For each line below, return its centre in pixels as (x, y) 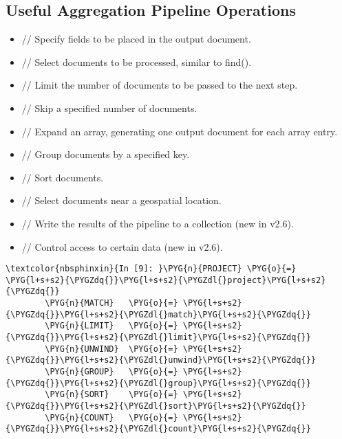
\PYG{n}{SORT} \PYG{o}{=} (111, 395)
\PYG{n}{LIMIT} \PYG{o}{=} (111, 326)
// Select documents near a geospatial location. (121, 200)
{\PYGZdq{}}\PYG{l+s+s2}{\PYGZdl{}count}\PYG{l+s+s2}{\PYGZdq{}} (158, 429)
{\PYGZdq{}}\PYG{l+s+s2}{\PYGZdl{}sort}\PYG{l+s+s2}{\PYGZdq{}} (156, 406)
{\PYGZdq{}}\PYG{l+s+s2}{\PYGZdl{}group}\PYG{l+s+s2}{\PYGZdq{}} (158, 383)
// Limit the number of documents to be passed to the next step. (160, 85)
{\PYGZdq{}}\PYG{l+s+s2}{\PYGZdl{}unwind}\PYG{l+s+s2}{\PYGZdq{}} (161, 360)
